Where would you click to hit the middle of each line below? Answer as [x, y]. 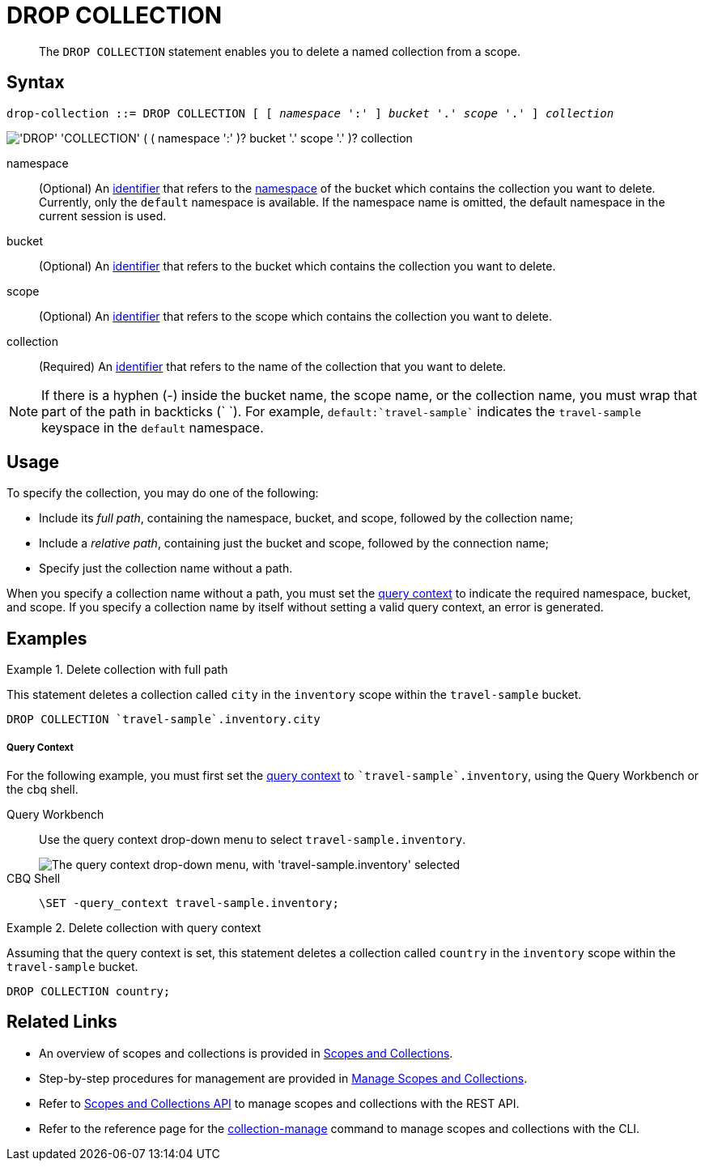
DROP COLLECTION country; [89, 992]
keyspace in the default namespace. [153, 427]
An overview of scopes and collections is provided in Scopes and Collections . [246, 1053]
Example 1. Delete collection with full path [117, 670]
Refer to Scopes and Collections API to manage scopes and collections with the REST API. [279, 1103]
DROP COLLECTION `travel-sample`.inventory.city [164, 720]
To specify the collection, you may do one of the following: [163, 493]
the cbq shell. [42, 790]
